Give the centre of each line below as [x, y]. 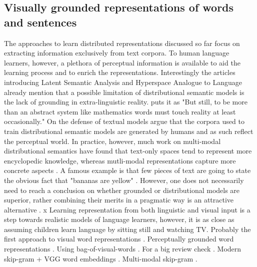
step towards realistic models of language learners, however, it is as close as [119, 219]
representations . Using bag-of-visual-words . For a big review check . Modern [123, 249]
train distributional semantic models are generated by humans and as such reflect [129, 131]
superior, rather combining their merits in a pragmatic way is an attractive [119, 200]
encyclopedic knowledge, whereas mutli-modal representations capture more [120, 160]
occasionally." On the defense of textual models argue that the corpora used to [124, 121]
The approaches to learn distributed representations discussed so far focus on [122, 43]
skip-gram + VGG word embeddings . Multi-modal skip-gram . [101, 258]
